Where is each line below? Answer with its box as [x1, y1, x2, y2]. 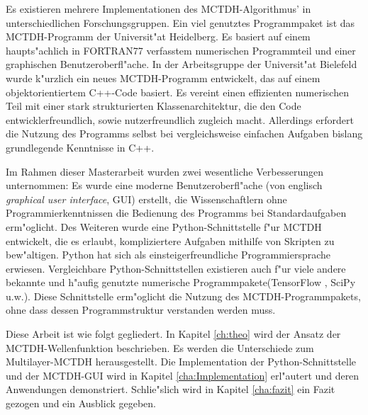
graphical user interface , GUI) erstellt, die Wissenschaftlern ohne [6, 191, 287, 206]
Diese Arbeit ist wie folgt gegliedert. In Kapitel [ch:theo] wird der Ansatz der [6, 326, 341, 341]
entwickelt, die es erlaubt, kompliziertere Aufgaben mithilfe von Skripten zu [6, 233, 335, 248]
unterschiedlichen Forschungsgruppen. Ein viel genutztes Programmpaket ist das [6, 15, 355, 30]
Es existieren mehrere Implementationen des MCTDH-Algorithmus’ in [6, 1, 311, 16]
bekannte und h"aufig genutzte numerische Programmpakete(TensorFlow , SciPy [6, 275, 356, 290]
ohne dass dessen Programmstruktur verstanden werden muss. [6, 302, 276, 317]
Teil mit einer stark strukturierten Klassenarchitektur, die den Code [6, 98, 301, 113]
